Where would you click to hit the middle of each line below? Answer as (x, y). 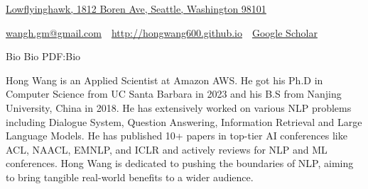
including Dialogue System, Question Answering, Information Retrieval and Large (184, 121)
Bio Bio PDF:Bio (43, 56)
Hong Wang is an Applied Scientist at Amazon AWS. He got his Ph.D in (164, 80)
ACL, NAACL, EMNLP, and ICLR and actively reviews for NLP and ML (167, 149)
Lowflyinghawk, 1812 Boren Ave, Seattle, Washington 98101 (136, 8)
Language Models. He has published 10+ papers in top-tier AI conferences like (177, 136)
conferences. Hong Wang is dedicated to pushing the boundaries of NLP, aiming (180, 163)
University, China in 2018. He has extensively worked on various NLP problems (179, 107)
